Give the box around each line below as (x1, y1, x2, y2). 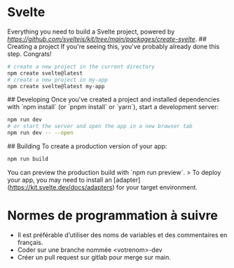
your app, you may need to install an (7, 176, 112, 184)
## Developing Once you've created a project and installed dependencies (7, 95, 220, 104)
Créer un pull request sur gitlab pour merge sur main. (17, 253, 172, 261)
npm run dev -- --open (7, 129, 74, 136)
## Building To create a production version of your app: (7, 142, 167, 150)
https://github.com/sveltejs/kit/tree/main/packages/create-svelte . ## (7, 34, 207, 43)
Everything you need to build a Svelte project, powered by (7, 27, 175, 36)
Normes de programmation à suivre (7, 208, 219, 224)
